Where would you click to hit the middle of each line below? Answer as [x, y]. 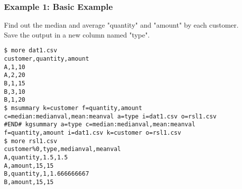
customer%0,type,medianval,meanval [63, 149]
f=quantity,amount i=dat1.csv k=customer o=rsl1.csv [93, 132]
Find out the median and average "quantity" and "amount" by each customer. [121, 25]
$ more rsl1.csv [31, 141]
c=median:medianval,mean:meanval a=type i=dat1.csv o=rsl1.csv [110, 116]
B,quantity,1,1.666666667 [47, 174]
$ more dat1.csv [31, 51]
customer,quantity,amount [47, 59]
